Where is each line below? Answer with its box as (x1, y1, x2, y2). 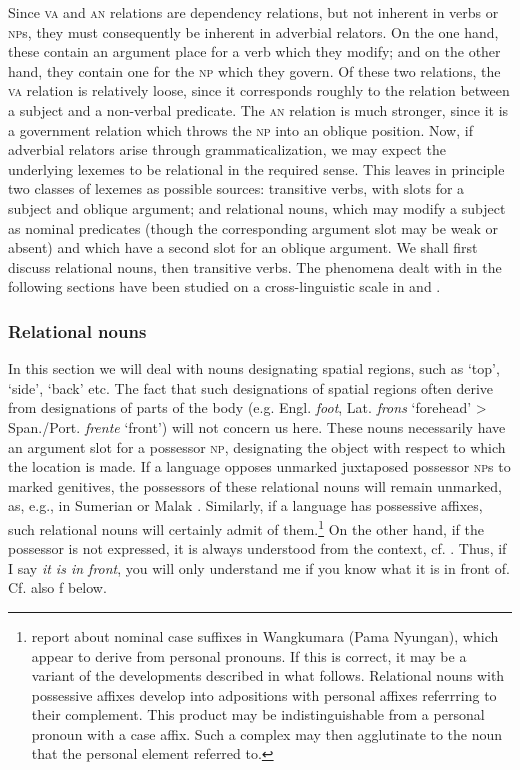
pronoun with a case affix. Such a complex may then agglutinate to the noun (31, 723, 503, 744)
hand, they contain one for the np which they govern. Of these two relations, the (8, 60, 501, 81)
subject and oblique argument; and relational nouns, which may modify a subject (8, 197, 506, 218)
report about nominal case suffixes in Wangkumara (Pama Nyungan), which (31, 625, 499, 646)
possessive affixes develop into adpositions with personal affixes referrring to (31, 684, 497, 705)
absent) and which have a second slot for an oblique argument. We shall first (8, 237, 478, 258)
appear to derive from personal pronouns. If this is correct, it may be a (31, 645, 467, 666)
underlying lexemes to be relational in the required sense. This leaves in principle (8, 158, 505, 179)
